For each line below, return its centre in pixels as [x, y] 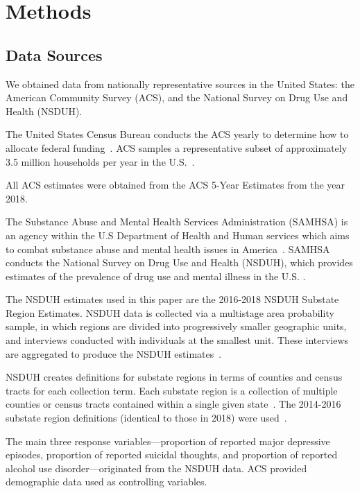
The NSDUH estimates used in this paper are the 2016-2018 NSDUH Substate [172, 299]
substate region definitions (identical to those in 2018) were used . [146, 418]
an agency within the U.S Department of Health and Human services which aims [178, 235]
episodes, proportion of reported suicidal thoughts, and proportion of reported [172, 455]
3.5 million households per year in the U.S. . [100, 161]
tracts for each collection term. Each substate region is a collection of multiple [172, 390]
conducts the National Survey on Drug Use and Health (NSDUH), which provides [179, 262]
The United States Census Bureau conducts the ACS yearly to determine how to [177, 134]
